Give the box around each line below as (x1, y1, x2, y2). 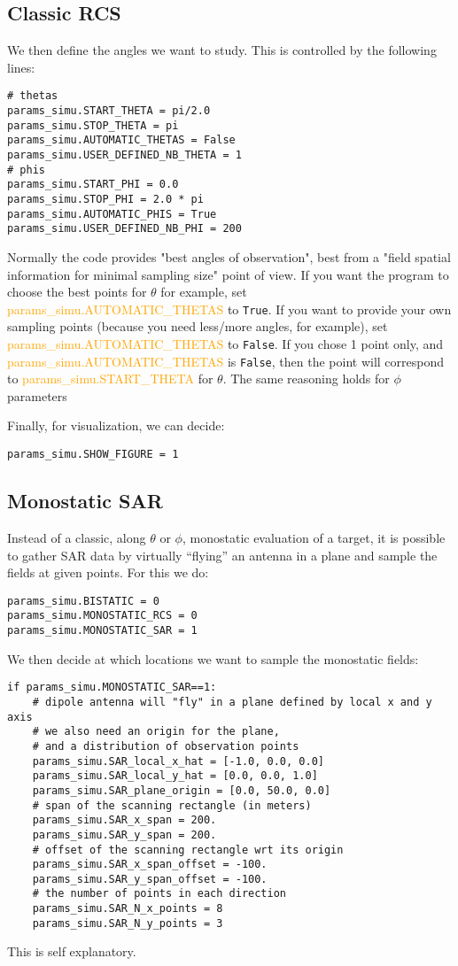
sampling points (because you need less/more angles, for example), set (7, 317, 388, 336)
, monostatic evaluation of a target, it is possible (182, 528, 446, 546)
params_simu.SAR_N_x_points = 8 (32, 902, 223, 916)
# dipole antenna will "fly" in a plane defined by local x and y (32, 695, 432, 708)
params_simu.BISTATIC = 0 (7, 594, 159, 607)
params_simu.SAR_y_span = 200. (32, 828, 217, 841)
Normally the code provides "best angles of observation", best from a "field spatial (7, 247, 451, 266)
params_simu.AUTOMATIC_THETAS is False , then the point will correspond (7, 352, 445, 370)
